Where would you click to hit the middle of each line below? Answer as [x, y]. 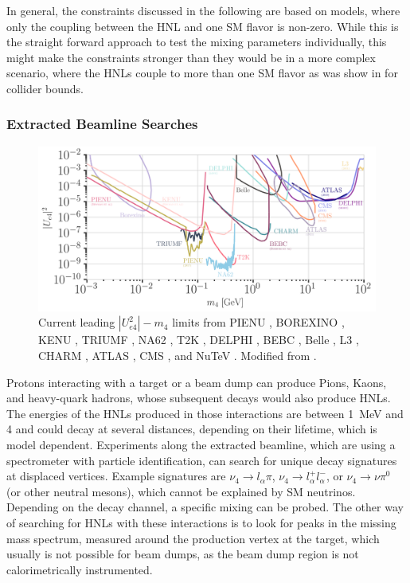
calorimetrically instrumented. [80, 569]
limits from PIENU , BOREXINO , [258, 322]
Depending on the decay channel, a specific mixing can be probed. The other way [205, 507]
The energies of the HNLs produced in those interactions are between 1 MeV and [205, 413]
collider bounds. [45, 88]
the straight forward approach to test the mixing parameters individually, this [197, 42]
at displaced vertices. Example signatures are [116, 476]
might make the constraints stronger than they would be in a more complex [191, 57]
